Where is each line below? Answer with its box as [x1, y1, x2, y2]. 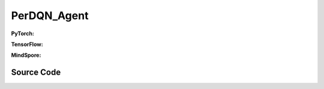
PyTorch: [11, 30, 34, 37]
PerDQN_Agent [11, 9, 89, 22]
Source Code [11, 67, 61, 78]
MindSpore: [11, 51, 41, 59]
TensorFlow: [11, 41, 43, 48]
